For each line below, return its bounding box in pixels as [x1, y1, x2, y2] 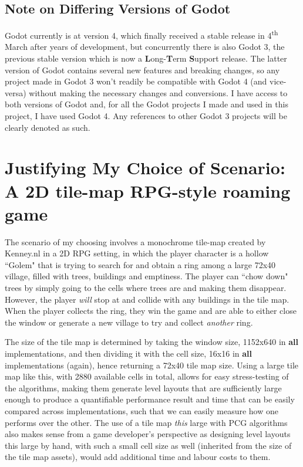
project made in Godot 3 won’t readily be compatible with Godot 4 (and [5, 75, 267, 87]
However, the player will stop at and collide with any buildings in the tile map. [5, 293, 289, 305]
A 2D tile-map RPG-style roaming [5, 178, 291, 202]
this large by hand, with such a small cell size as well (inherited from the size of [5, 439, 292, 451]
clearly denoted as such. [5, 121, 90, 133]
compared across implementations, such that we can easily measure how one [5, 405, 279, 417]
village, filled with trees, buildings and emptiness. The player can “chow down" [5, 270, 288, 282]
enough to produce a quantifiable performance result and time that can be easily [5, 393, 295, 405]
